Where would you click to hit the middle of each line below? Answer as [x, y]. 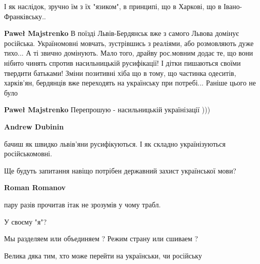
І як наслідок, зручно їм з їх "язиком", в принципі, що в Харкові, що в [113, 6]
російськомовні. [28, 153]
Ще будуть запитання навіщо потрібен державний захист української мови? [120, 170]
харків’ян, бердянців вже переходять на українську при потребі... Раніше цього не [130, 83]
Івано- [233, 6]
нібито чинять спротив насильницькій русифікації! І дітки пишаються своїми [122, 62]
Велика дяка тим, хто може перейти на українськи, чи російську [103, 255]
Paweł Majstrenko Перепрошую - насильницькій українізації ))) [107, 109]
